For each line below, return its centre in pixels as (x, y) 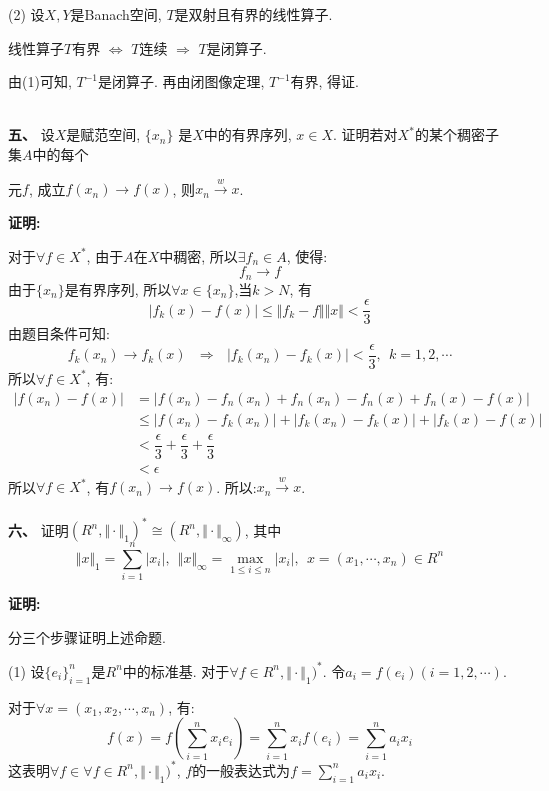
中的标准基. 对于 (176, 670)
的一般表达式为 (241, 769)
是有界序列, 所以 (118, 288)
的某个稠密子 (456, 134)
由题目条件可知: (59, 333)
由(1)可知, (40, 81)
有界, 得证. (325, 81)
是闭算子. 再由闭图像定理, (181, 81)
